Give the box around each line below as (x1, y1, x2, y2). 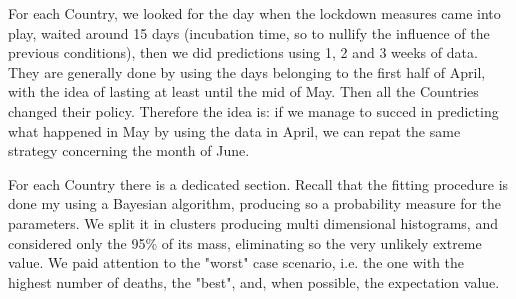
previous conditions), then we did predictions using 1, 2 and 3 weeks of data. (8, 42, 478, 63)
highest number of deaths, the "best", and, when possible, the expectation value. (8, 271, 500, 292)
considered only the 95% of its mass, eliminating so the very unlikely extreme (8, 232, 482, 253)
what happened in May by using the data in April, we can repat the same (8, 120, 461, 141)
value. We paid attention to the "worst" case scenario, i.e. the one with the (8, 252, 465, 273)
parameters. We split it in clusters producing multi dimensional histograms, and (8, 212, 498, 233)
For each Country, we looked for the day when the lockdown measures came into (8, 3, 501, 23)
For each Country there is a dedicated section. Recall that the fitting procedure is (8, 173, 509, 194)
